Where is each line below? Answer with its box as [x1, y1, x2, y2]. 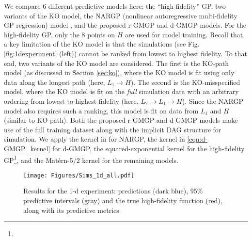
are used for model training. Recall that [125, 29, 243, 39]
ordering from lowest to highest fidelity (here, [4, 96, 139, 106]
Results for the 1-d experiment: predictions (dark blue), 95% [23, 186, 203, 196]
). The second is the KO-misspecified [130, 77, 240, 87]
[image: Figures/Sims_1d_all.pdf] [23, 172, 135, 179]
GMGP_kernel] [4, 143, 50, 153]
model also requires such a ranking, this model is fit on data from [4, 105, 199, 115]
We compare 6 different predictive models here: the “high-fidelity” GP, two [4, 1, 226, 11]
